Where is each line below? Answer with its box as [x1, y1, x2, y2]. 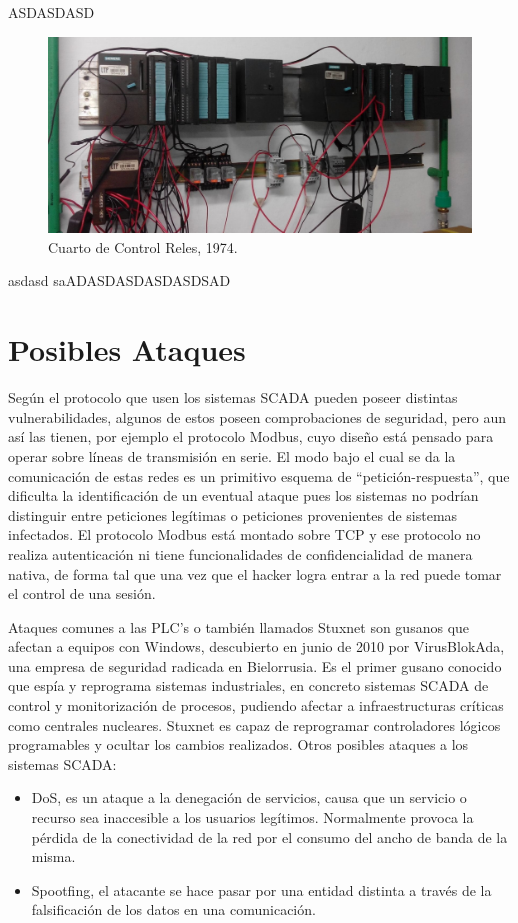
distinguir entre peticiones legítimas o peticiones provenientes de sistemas [8, 504, 458, 525]
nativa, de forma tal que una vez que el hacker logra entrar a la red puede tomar [8, 563, 502, 584]
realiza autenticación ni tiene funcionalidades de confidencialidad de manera [8, 543, 473, 564]
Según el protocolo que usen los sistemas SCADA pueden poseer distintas [8, 387, 458, 408]
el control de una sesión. [8, 583, 156, 604]
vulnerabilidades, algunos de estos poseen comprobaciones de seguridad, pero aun [8, 406, 507, 427]
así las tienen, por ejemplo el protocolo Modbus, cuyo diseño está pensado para [8, 426, 494, 447]
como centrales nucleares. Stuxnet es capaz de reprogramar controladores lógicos [8, 714, 501, 735]
